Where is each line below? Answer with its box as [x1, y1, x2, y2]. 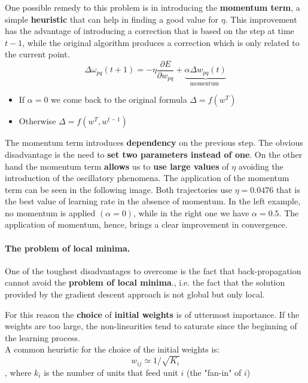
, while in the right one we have [133, 206, 249, 219]
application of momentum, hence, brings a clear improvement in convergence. [5, 218, 288, 231]
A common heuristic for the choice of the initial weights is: [5, 343, 219, 356]
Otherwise [19, 115, 56, 127]
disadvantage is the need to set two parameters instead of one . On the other [5, 148, 303, 160]
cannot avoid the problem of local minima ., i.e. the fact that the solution [5, 276, 285, 289]
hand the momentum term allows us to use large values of [5, 160, 229, 172]
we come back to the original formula [51, 93, 187, 106]
